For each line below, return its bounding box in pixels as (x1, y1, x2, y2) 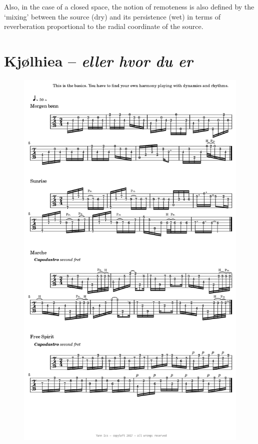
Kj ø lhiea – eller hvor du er (4, 50, 193, 71)
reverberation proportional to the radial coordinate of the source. (4, 21, 203, 31)
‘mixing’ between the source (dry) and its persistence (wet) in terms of (4, 11, 220, 21)
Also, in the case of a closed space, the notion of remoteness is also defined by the (4, 1, 254, 11)
